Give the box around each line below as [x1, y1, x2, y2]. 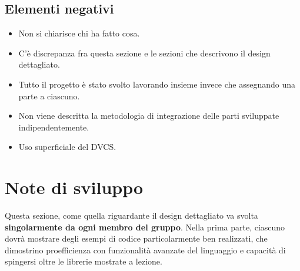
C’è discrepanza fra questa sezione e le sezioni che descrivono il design [18, 46, 271, 59]
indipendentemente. [18, 121, 89, 133]
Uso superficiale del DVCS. [18, 140, 116, 153]
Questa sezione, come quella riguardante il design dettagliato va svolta [5, 209, 258, 222]
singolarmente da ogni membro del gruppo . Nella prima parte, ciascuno [5, 220, 285, 233]
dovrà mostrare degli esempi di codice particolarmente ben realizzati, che [5, 232, 268, 245]
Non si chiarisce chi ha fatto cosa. [18, 27, 140, 39]
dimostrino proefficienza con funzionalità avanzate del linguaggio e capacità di [5, 243, 286, 256]
